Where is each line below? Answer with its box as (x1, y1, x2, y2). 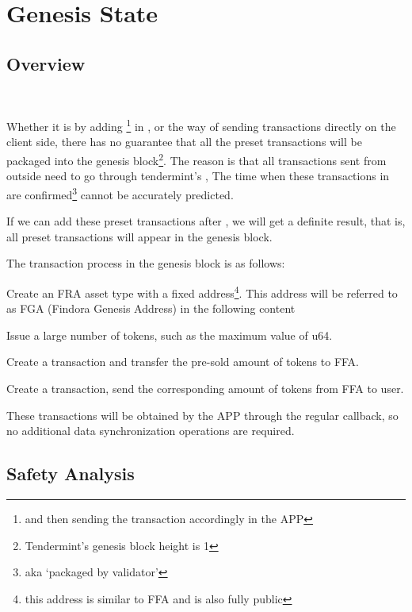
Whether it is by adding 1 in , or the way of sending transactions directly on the (6, 116, 396, 134)
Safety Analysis (6, 461, 135, 486)
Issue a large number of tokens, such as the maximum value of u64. (6, 326, 333, 343)
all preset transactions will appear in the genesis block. (6, 228, 273, 244)
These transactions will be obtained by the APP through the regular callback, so (6, 406, 399, 423)
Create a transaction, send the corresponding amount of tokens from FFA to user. (6, 379, 404, 396)
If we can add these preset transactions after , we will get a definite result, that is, (6, 213, 406, 229)
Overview (6, 51, 86, 75)
